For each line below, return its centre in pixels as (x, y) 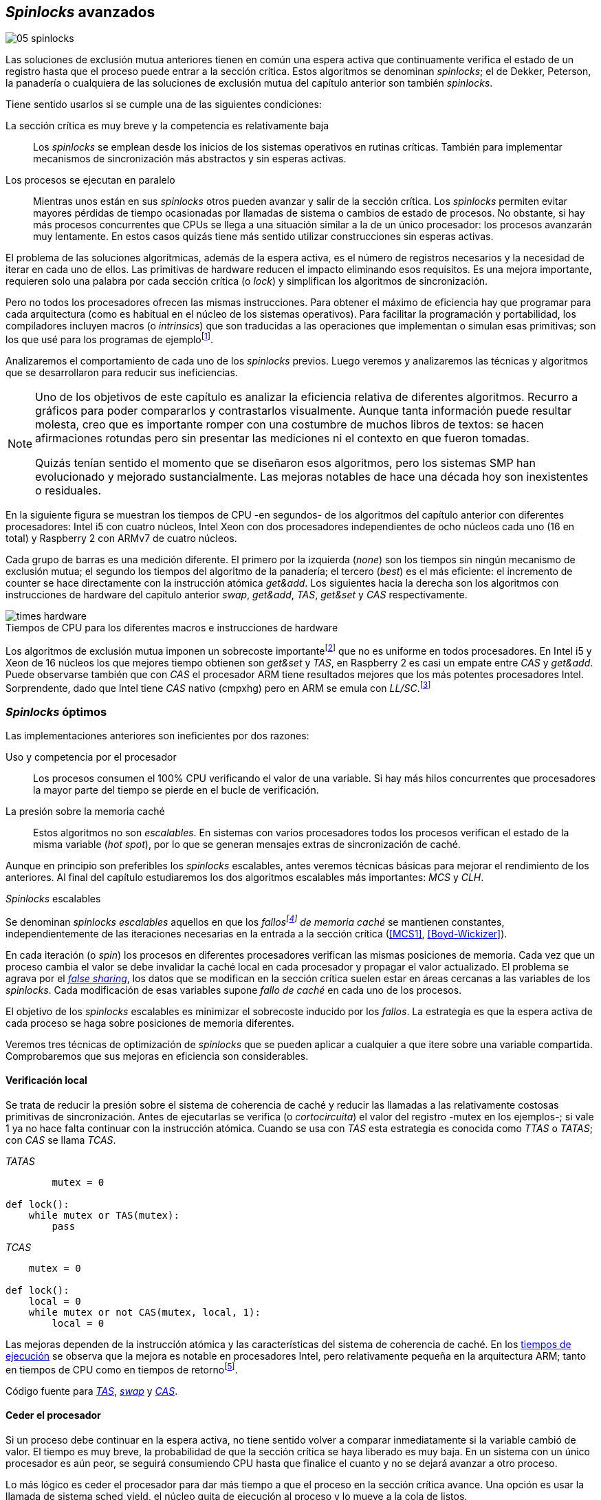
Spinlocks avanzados (80, 12)
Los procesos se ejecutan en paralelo (90, 180)
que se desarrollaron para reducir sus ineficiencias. (122, 373)
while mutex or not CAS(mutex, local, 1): (144, 1313)
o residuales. (68, 491)
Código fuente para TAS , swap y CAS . (92, 1391)
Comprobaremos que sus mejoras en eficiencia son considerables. (157, 1056)
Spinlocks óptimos (56, 711)
